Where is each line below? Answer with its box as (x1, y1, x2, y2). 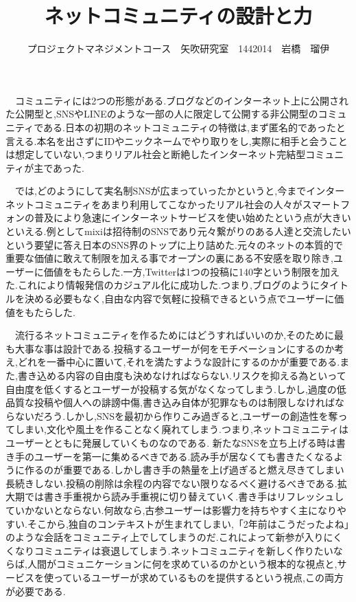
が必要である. (5, 583, 66, 598)
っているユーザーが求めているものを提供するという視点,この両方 (53, 570, 344, 584)
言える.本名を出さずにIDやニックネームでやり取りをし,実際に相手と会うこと (5, 133, 348, 148)
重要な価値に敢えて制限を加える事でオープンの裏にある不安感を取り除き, (5, 251, 333, 265)
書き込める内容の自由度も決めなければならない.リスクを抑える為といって (17, 368, 346, 382)
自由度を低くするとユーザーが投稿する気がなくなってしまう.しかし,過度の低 (5, 381, 346, 396)
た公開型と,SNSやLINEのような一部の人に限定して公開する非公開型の (5, 107, 318, 121)
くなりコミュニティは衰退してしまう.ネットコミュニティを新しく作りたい (5, 543, 333, 557)
